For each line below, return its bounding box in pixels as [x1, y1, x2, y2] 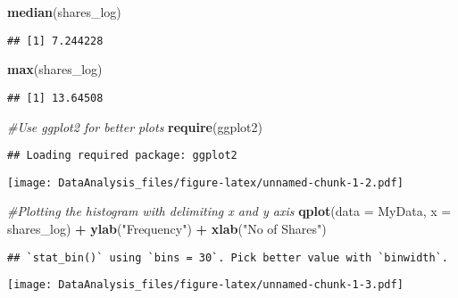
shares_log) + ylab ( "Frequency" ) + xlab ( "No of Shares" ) [7, 219, 327, 237]
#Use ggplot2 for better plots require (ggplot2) [7, 117, 263, 136]
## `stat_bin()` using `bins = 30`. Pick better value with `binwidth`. [7, 251, 448, 264]
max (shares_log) [7, 60, 103, 79]
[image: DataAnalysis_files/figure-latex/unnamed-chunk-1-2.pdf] [7, 176, 404, 189]
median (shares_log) [7, 3, 121, 21]
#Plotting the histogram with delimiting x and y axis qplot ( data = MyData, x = [7, 202, 452, 220]
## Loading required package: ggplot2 [7, 149, 237, 162]
